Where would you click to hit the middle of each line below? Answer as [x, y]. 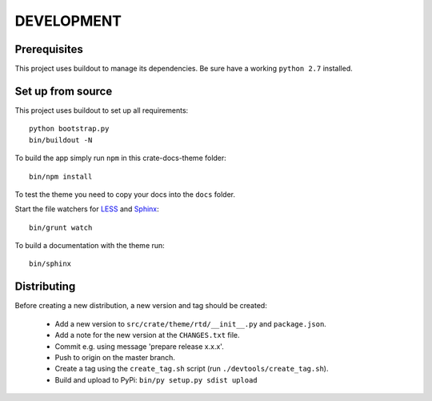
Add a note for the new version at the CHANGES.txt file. [147, 335]
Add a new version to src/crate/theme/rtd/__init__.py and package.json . [191, 323]
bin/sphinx [50, 264]
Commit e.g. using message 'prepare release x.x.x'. [139, 346]
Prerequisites [49, 49]
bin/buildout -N [61, 140]
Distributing [45, 287]
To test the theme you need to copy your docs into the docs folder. [125, 194]
